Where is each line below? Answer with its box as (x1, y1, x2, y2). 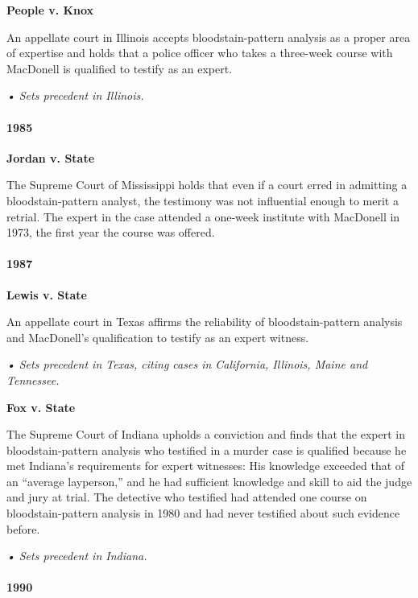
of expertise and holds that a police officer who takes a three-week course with (6, 44, 393, 61)
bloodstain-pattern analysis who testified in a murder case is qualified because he (6, 441, 407, 458)
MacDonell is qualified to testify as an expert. (6, 60, 233, 76)
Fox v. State (6, 398, 76, 415)
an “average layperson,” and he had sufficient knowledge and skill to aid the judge (6, 472, 412, 489)
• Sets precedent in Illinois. (6, 87, 144, 104)
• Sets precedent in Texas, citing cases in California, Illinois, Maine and (6, 356, 368, 373)
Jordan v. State (6, 149, 95, 166)
